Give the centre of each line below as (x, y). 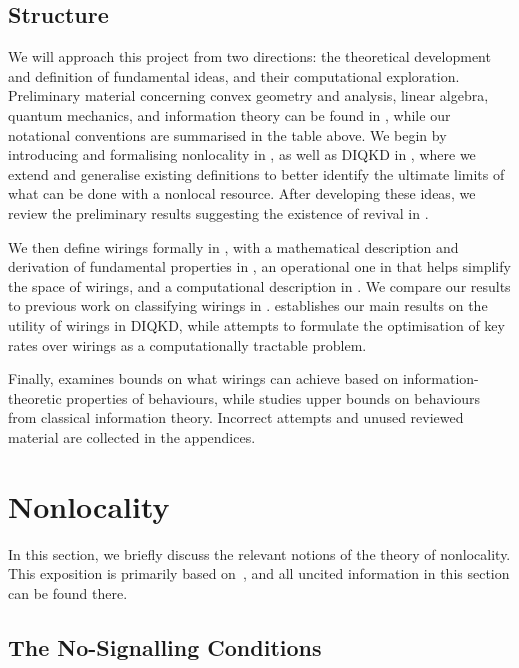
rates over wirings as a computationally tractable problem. (187, 344)
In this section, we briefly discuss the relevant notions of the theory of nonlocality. (259, 553)
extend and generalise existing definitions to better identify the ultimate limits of (256, 173)
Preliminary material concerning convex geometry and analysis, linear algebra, (248, 95)
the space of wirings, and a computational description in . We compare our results (259, 285)
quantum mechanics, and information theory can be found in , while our (229, 114)
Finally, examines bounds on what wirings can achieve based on (203, 378)
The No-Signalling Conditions (165, 646)
